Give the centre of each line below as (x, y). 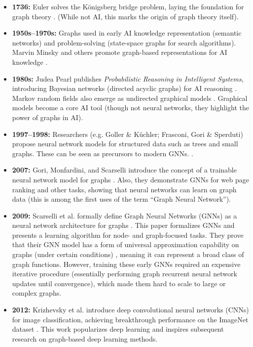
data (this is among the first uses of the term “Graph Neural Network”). (122, 199)
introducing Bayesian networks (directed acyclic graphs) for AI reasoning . (125, 88)
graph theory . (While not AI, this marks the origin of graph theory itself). (125, 16)
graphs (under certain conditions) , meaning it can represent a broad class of (128, 254)
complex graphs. (37, 293)
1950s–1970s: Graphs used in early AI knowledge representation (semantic (127, 33)
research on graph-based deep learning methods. (85, 338)
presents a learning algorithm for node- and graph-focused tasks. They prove (128, 235)
